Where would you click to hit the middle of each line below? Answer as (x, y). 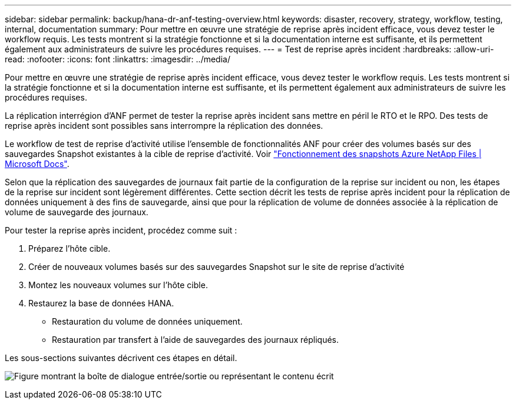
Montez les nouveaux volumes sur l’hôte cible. (118, 285)
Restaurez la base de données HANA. (101, 303)
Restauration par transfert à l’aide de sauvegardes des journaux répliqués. (196, 340)
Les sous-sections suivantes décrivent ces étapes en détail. (121, 358)
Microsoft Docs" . (37, 164)
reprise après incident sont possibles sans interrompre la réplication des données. (164, 126)
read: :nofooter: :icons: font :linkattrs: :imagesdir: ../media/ (118, 59)
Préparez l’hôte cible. (70, 248)
